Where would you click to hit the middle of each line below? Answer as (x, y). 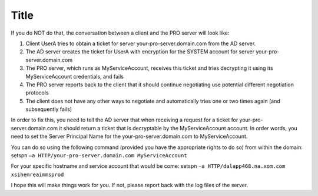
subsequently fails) (49, 109)
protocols (37, 93)
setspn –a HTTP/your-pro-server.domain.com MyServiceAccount (99, 156)
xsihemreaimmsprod (37, 174)
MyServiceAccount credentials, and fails (74, 76)
